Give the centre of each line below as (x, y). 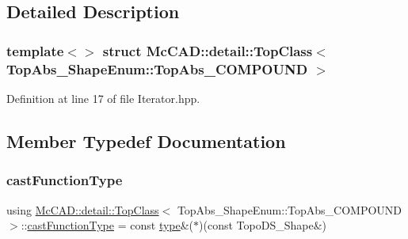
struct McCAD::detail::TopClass (208, 50)
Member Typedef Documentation (146, 140)
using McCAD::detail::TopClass (83, 209)
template (35, 50)
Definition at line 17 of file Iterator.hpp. (103, 98)
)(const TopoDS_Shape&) (263, 225)
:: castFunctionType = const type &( (107, 225)
